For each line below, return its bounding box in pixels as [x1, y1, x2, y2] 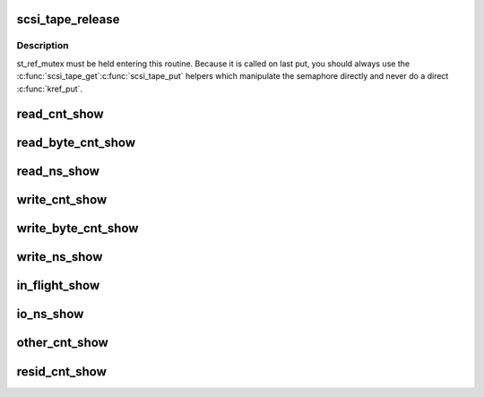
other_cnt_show [16, 335, 109, 350]
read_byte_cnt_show [16, 135, 136, 151]
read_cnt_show [16, 107, 104, 122]
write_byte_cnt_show [16, 220, 139, 237]
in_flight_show [16, 278, 100, 293]
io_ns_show [16, 306, 84, 322]
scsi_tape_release [16, 12, 120, 27]
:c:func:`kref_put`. [16, 83, 83, 94]
